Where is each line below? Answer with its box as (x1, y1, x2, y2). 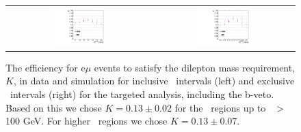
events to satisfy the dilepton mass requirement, (94, 60, 296, 74)
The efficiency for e (5, 60, 86, 74)
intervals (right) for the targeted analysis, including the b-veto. (10, 86, 274, 101)
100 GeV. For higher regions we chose (5, 114, 168, 128)
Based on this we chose (5, 100, 102, 114)
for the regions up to (174, 100, 266, 114)
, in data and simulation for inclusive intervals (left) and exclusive (13, 73, 295, 88)
